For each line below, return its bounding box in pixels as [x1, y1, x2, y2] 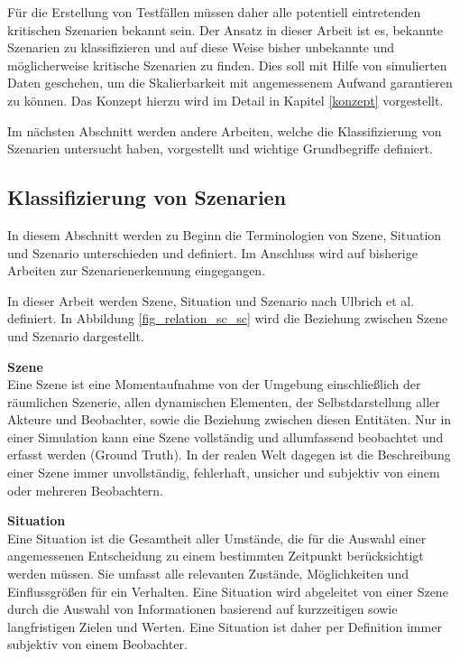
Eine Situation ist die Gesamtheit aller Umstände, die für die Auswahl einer [7, 528, 427, 547]
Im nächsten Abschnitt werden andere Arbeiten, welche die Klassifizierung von [7, 121, 442, 140]
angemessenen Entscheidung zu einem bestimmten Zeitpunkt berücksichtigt [7, 546, 424, 565]
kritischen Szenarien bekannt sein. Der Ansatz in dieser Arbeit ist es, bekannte [7, 20, 444, 39]
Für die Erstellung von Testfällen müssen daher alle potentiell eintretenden [7, 3, 421, 21]
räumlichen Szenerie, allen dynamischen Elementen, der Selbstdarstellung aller [7, 392, 440, 411]
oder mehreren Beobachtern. [7, 480, 164, 499]
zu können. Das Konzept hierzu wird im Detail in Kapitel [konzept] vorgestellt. [7, 90, 444, 109]
